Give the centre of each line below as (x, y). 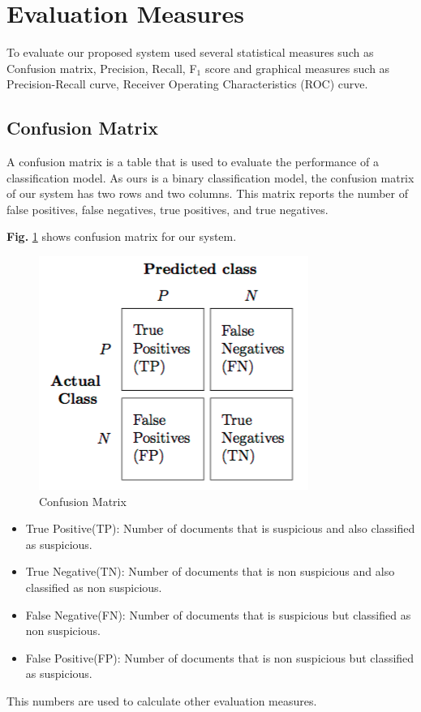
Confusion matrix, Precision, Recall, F (102, 68)
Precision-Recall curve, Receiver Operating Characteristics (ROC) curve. (187, 84)
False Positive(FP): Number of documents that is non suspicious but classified (220, 657)
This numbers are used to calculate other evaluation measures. (162, 701)
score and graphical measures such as (297, 68)
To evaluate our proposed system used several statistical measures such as (190, 52)
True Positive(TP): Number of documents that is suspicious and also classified (220, 528)
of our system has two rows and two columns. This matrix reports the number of (208, 193)
